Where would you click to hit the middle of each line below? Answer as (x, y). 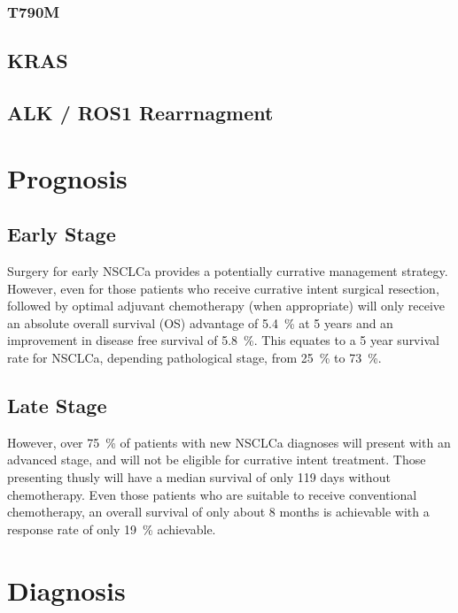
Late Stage (57, 405)
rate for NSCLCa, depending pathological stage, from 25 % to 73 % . (194, 357)
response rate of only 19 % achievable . (112, 529)
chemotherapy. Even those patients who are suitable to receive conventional (212, 494)
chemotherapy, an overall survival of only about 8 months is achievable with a (218, 512)
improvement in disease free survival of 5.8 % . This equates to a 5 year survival (223, 340)
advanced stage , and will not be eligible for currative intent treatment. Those (217, 460)
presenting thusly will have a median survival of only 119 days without (199, 476)
